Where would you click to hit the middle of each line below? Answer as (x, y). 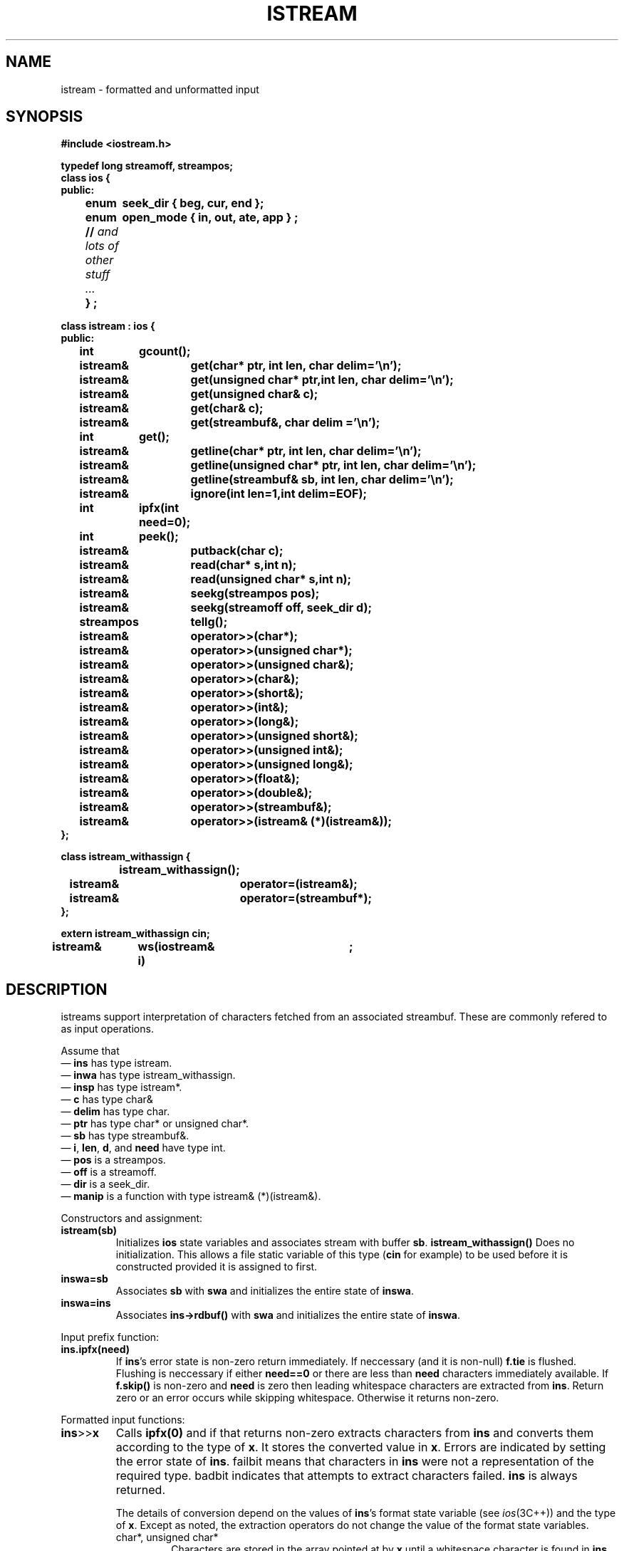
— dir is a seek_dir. (105, 1184)
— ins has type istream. (116, 1063)
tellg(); (209, 622)
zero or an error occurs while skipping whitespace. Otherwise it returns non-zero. (307, 1398)
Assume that (90, 1051)
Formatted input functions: (123, 1420)
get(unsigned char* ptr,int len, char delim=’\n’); (322, 380)
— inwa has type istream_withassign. (148, 1075)
